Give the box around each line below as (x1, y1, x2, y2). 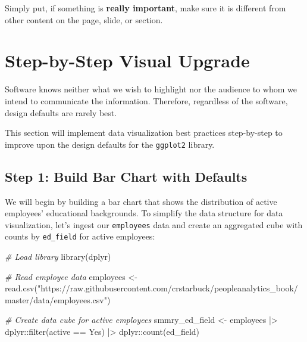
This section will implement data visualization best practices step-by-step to (5, 126, 283, 139)
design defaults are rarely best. (5, 106, 117, 119)
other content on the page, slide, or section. (5, 13, 163, 26)
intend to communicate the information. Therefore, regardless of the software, (5, 94, 288, 107)
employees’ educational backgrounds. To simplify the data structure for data (5, 207, 283, 219)
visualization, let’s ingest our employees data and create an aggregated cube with (5, 218, 303, 231)
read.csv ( (5, 282, 37, 294)
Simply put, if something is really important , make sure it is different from (5, 2, 286, 14)
